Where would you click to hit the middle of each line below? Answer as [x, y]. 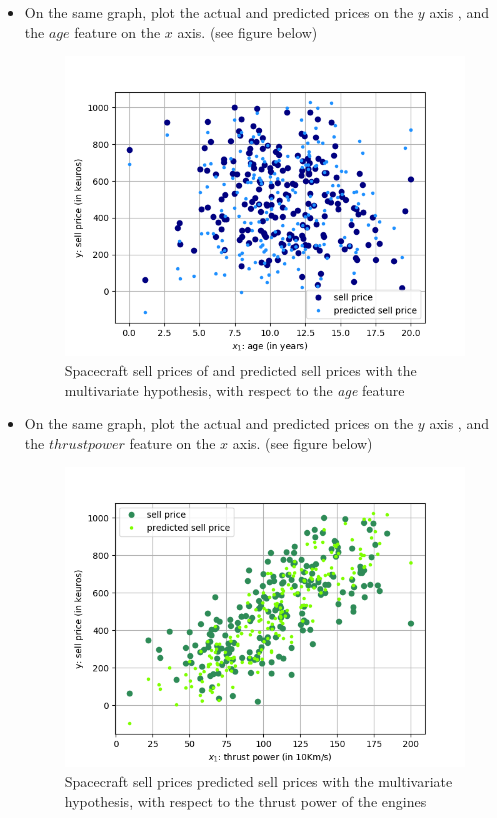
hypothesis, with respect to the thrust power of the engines [245, 800]
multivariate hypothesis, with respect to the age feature [234, 389]
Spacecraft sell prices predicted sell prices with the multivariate [258, 781]
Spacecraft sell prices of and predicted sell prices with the [240, 369]
